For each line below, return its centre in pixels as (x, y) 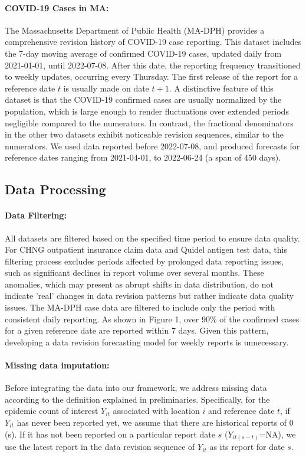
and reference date (241, 411)
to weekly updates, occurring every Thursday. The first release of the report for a (152, 76)
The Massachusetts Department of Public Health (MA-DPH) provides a (135, 30)
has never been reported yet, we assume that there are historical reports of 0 (155, 422)
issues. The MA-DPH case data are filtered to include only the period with (140, 307)
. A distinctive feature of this (221, 88)
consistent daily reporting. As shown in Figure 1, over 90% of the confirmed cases (152, 319)
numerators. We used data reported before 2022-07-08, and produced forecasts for (152, 146)
